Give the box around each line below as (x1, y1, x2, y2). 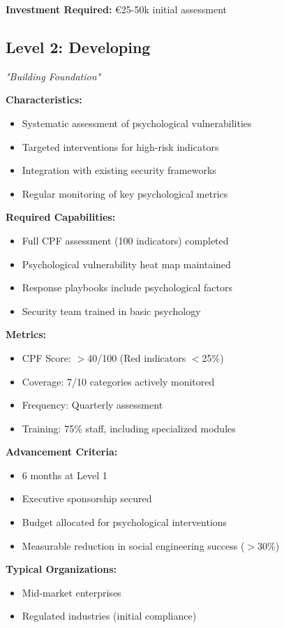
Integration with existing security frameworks (22, 163, 216, 177)
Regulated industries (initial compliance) (22, 608, 197, 623)
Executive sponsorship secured (22, 491, 152, 506)
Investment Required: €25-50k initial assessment (6, 2, 227, 16)
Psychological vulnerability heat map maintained (22, 256, 231, 271)
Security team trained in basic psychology (22, 303, 201, 318)
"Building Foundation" (6, 68, 101, 83)
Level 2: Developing (6, 36, 151, 57)
